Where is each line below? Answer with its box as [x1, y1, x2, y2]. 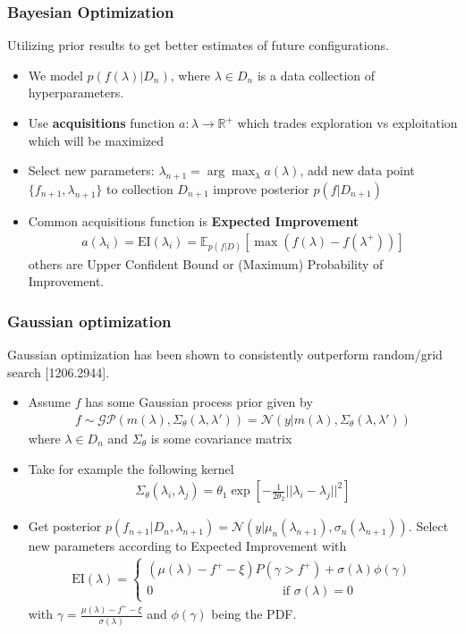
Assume [28, 393, 71, 411]
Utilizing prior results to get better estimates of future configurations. [7, 36, 389, 55]
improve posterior [213, 179, 309, 198]
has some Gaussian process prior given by [85, 393, 313, 411]
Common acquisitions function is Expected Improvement [28, 211, 359, 230]
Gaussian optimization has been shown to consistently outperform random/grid [7, 345, 443, 364]
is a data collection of [257, 65, 376, 84]
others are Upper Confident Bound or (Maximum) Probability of [28, 254, 384, 273]
